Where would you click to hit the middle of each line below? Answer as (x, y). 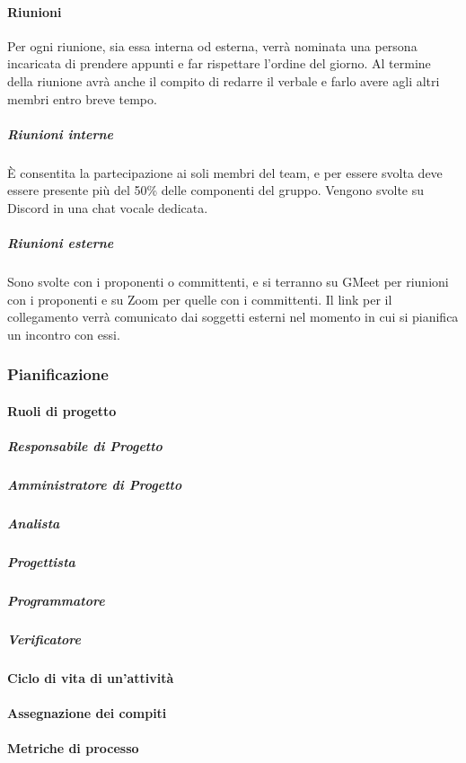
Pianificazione (58, 374)
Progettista (41, 561)
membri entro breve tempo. (82, 98)
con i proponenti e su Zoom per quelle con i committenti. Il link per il (200, 299)
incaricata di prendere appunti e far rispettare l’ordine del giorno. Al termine (219, 63)
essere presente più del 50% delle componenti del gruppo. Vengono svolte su (216, 190)
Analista (34, 523)
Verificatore (44, 639)
